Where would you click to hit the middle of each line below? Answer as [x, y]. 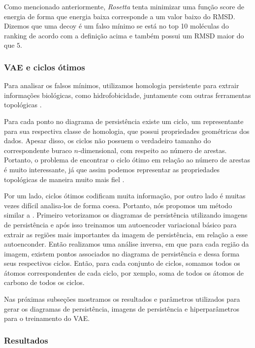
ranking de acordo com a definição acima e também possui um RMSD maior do [124, 35]
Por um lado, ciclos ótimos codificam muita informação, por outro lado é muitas [125, 196]
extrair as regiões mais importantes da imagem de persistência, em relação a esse [126, 234]
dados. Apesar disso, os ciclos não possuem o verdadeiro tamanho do [108, 141]
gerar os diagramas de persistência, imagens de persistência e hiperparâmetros [122, 308]
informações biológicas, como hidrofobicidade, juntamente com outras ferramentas [127, 95]
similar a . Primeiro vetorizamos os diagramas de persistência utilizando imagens [126, 215]
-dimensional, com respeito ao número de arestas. [152, 150]
